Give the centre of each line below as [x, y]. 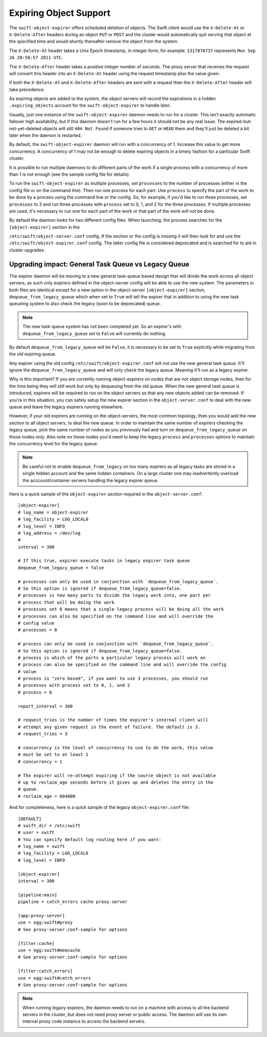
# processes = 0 [38, 630]
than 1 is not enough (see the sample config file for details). [70, 174]
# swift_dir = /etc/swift [49, 825]
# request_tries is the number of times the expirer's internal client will [113, 720]
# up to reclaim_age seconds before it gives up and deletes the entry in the [116, 782]
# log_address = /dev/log [49, 533]
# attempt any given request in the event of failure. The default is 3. [109, 727]
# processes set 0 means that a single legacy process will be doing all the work [121, 609]
